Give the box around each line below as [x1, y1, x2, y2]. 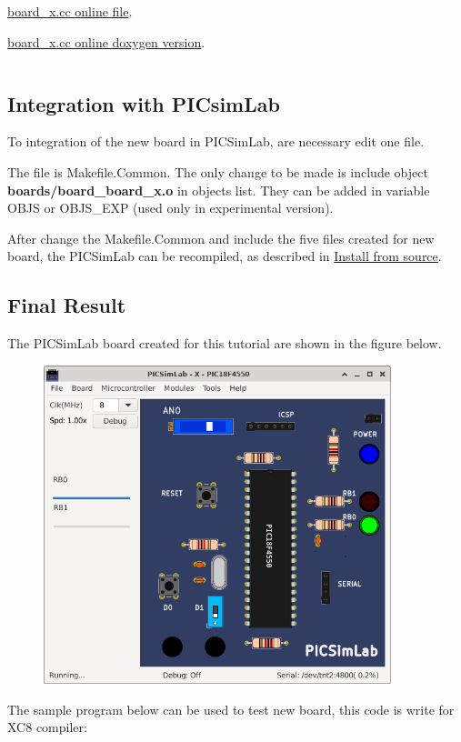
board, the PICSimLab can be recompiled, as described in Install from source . [7, 246, 442, 266]
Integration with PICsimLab [7, 89, 280, 117]
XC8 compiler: [7, 717, 87, 737]
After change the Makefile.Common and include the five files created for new [7, 228, 435, 247]
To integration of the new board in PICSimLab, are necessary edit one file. [7, 132, 425, 151]
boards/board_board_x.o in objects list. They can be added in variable [7, 180, 430, 199]
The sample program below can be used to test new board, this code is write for [7, 699, 455, 718]
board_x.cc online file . [7, 2, 133, 20]
